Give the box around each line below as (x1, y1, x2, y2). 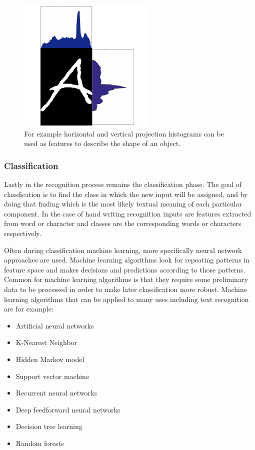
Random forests (15, 437, 64, 448)
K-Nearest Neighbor (15, 337, 77, 347)
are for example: (4, 303, 53, 314)
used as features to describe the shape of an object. (24, 138, 181, 148)
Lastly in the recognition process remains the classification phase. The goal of (4, 179, 241, 189)
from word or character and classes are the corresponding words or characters (4, 218, 241, 228)
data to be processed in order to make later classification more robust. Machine (4, 283, 247, 294)
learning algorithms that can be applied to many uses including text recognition (4, 293, 249, 304)
